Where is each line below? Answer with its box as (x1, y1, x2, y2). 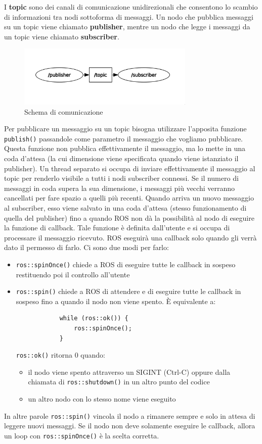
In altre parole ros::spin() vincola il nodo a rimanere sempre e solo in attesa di (4, 410, 255, 421)
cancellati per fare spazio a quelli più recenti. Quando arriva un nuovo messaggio (4, 192, 254, 203)
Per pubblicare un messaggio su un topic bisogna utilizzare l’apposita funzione (4, 123, 247, 134)
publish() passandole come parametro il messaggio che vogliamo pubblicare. (4, 133, 243, 143)
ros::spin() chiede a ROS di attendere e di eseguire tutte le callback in (16, 286, 241, 297)
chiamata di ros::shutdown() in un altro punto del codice (28, 376, 210, 387)
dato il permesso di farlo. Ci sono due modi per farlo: (4, 242, 169, 253)
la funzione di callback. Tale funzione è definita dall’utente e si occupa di (4, 222, 230, 233)
